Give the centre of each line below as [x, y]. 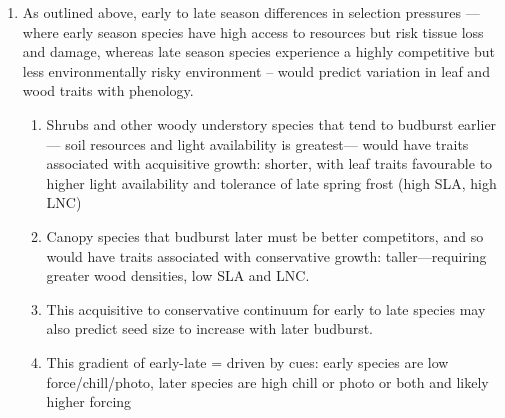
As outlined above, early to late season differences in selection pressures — [251, 12]
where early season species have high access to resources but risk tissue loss [253, 31]
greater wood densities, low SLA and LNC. [178, 275]
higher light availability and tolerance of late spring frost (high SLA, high [271, 182]
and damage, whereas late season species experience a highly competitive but [258, 51]
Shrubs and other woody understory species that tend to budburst [250, 123]
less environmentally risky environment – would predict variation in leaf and [256, 70]
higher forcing [89, 401]
